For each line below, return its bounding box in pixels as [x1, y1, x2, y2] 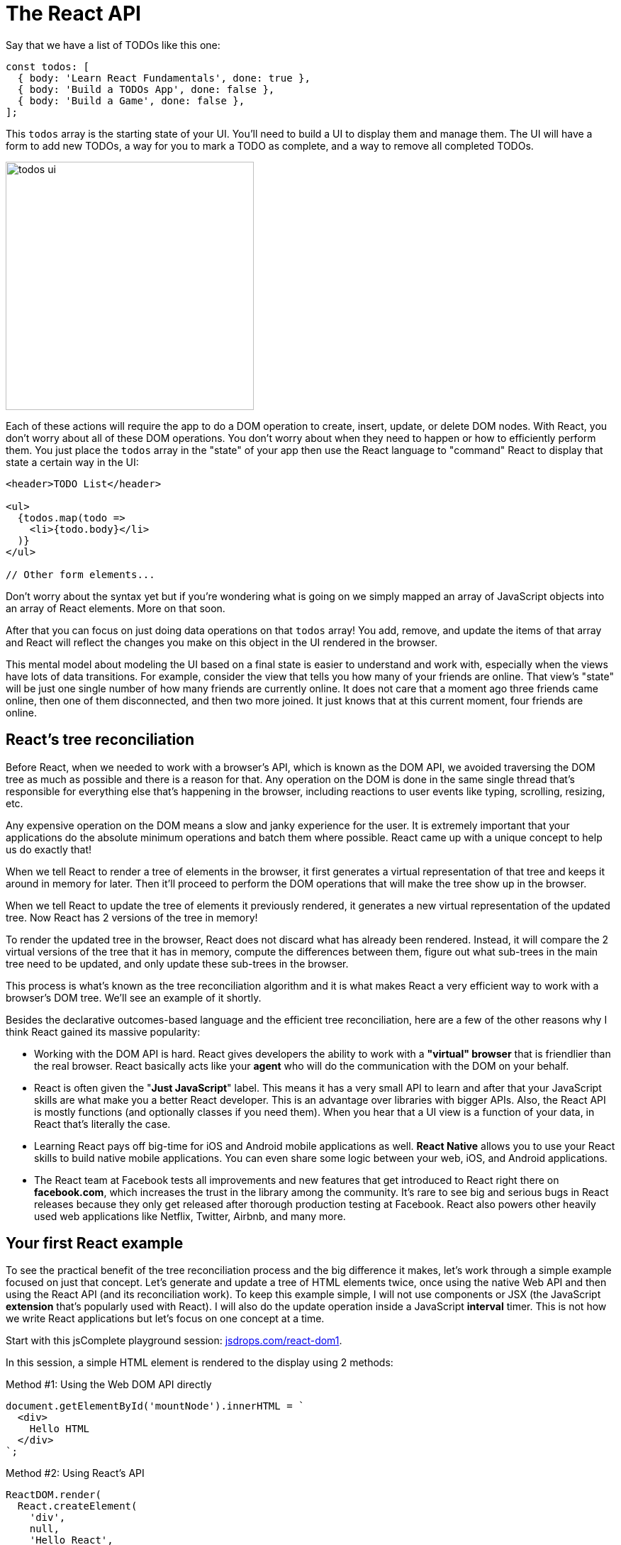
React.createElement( [17, 1500, 138, 1512]
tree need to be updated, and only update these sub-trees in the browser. [6, 957, 349, 970]
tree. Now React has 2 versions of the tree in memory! [6, 911, 258, 924]
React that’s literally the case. [34, 1117, 171, 1130]
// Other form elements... [6, 568, 155, 580]
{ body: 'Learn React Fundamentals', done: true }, [17, 72, 310, 84]
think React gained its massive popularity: [6, 1025, 201, 1038]
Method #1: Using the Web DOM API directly [6, 1378, 212, 1391]
